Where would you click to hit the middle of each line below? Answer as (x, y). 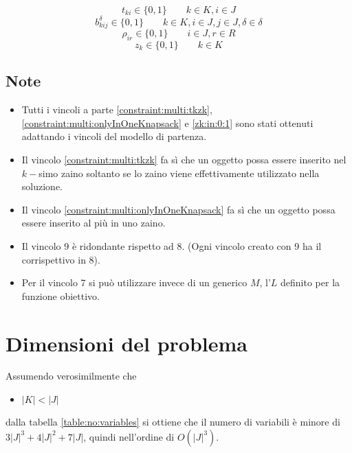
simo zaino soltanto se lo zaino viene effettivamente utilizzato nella (179, 173)
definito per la (310, 282)
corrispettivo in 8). (61, 259)
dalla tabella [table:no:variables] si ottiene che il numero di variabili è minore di (173, 422)
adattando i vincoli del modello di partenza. (114, 136)
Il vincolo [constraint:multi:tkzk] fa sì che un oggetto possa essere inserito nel (184, 160)
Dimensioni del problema (127, 343)
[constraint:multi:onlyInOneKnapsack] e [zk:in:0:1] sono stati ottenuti (167, 123)
